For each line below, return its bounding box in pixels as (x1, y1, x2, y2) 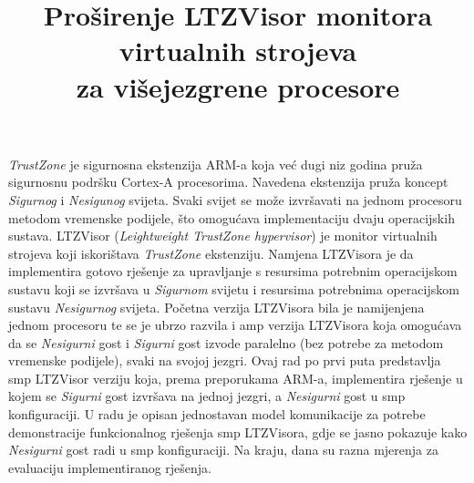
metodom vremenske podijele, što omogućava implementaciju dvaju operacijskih (8, 208, 455, 227)
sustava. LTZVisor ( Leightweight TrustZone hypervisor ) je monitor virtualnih (8, 226, 438, 245)
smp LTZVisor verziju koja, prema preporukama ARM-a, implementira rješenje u (8, 368, 463, 387)
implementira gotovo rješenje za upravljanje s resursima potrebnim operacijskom (8, 262, 458, 281)
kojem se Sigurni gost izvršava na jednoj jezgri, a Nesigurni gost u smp (8, 386, 406, 406)
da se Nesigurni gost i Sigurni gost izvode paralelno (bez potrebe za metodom (8, 333, 444, 352)
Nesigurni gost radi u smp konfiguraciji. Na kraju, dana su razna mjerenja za (8, 440, 438, 459)
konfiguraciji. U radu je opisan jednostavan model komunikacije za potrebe (8, 405, 426, 424)
